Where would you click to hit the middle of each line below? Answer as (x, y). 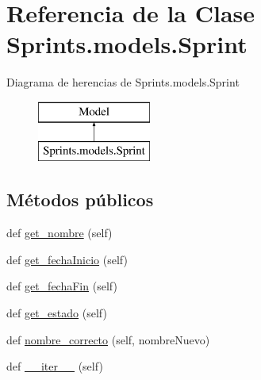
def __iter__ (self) (55, 366)
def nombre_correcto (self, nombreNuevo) (108, 339)
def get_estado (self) (57, 313)
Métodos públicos (80, 200)
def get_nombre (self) (59, 233)
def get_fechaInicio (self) (67, 259)
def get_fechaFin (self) (62, 286)
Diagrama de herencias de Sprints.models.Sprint (123, 82)
